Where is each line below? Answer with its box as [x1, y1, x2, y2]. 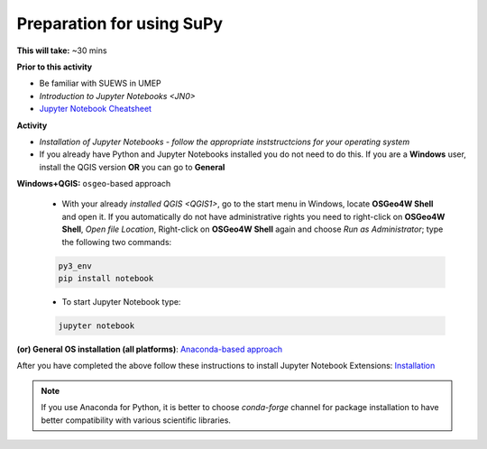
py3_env [58, 261, 92, 270]
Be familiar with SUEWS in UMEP [39, 78, 161, 89]
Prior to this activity [16, 61, 93, 72]
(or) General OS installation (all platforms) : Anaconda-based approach [16, 344, 283, 354]
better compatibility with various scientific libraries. [41, 415, 232, 426]
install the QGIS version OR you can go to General [39, 161, 225, 172]
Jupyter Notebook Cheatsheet [39, 104, 152, 115]
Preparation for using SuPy [16, 14, 224, 33]
